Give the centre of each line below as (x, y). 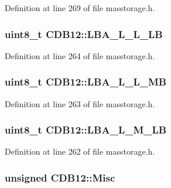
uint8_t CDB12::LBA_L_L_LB (84, 34)
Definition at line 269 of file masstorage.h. (80, 8)
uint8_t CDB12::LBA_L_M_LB (86, 130)
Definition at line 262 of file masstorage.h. (80, 151)
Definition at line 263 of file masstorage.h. (80, 103)
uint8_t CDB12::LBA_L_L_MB (86, 82)
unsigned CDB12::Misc (60, 177)
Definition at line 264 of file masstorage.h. (80, 55)
